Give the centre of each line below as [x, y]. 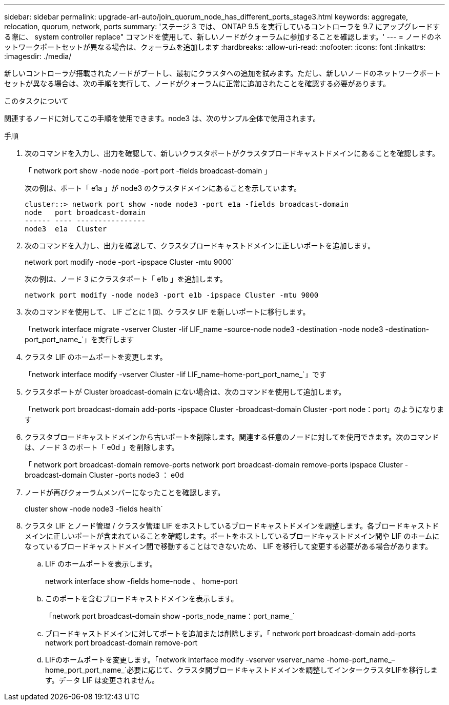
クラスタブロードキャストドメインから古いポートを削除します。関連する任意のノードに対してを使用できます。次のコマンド [232, 437]
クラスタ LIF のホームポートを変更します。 [96, 357]
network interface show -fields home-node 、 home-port [141, 581]
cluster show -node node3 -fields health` [94, 509]
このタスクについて [36, 101]
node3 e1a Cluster [66, 229]
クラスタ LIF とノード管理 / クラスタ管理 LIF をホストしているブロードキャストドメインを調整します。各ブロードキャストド [232, 526]
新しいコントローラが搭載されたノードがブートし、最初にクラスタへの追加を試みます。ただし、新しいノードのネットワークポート [223, 73]
